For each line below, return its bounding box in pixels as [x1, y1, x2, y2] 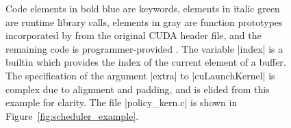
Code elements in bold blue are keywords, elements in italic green [5, 1, 280, 15]
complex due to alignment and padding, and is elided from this [5, 81, 270, 96]
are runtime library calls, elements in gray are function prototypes [5, 14, 283, 29]
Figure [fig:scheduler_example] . [5, 108, 139, 123]
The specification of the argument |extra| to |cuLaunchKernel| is [5, 68, 275, 82]
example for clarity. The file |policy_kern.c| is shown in [5, 95, 238, 110]
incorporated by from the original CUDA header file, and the [5, 28, 262, 42]
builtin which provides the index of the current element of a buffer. [5, 55, 286, 69]
